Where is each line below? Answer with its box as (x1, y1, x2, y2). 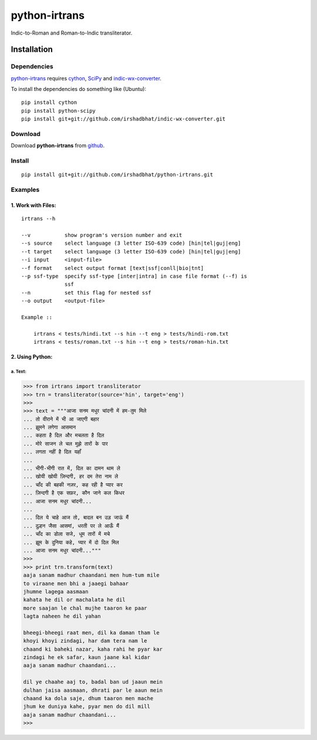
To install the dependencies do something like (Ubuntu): (11, 86, 147, 93)
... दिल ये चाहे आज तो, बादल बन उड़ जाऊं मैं (23, 514, 129, 521)
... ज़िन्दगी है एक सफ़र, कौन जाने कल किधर (23, 490, 124, 496)
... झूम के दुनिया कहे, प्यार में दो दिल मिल (23, 539, 119, 546)
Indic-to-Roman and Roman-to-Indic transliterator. (11, 29, 133, 36)
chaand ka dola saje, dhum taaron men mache (23, 695, 154, 701)
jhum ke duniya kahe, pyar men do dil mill (23, 703, 151, 710)
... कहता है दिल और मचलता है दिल (23, 432, 104, 439)
